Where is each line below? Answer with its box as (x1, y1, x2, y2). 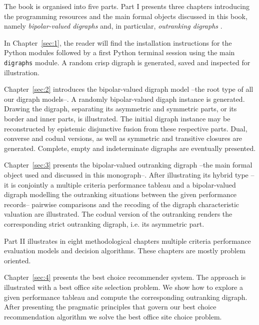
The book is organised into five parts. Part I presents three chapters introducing (4, 1, 249, 11)
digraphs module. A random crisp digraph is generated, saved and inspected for (4, 57, 250, 67)
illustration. (4, 67, 39, 77)
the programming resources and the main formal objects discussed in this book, (4, 11, 247, 21)
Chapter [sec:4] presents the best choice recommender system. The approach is (4, 272, 246, 282)
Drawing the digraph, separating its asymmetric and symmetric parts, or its (4, 103, 237, 114)
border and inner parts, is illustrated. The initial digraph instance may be (4, 113, 230, 123)
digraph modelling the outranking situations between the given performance (4, 189, 237, 200)
